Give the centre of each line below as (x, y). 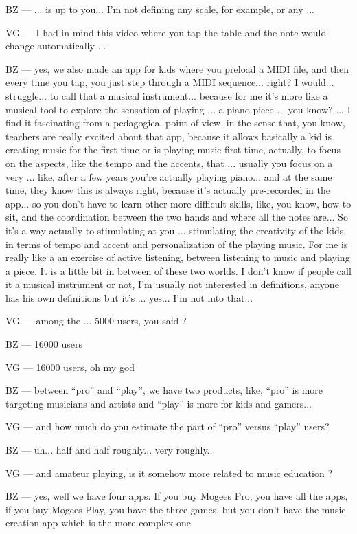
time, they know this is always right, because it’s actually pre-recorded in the (168, 190)
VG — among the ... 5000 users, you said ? (96, 321)
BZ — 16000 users (44, 344)
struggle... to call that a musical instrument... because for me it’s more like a (167, 95)
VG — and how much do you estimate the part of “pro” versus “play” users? (168, 426)
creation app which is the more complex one (99, 523)
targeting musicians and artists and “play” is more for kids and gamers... (159, 403)
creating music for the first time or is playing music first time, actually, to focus (173, 149)
